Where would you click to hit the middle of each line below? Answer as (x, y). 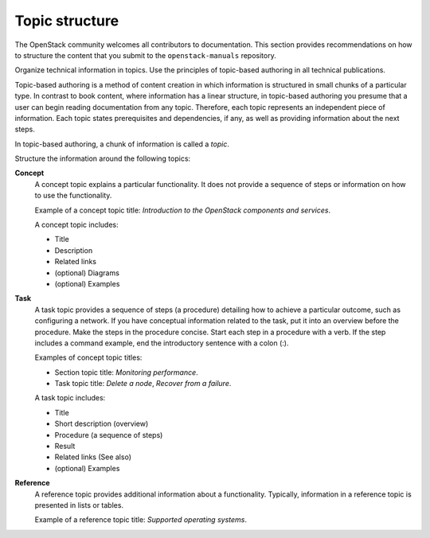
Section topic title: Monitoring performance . (126, 372)
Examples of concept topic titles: (88, 357)
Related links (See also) (93, 457)
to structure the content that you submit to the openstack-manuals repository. (145, 55)
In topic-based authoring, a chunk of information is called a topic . (122, 144)
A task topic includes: (70, 398)
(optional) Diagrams (87, 273)
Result (65, 446)
